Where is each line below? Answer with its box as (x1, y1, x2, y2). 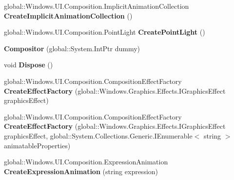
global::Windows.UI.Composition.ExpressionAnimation (4, 157, 168, 167)
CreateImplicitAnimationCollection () (4, 10, 133, 20)
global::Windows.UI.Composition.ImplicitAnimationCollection (4, 1, 189, 11)
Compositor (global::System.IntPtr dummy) (4, 43, 140, 53)
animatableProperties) (4, 140, 71, 150)
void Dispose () (4, 60, 53, 70)
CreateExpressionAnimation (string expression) (4, 166, 158, 176)
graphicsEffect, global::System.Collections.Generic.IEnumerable (4, 130, 193, 140)
